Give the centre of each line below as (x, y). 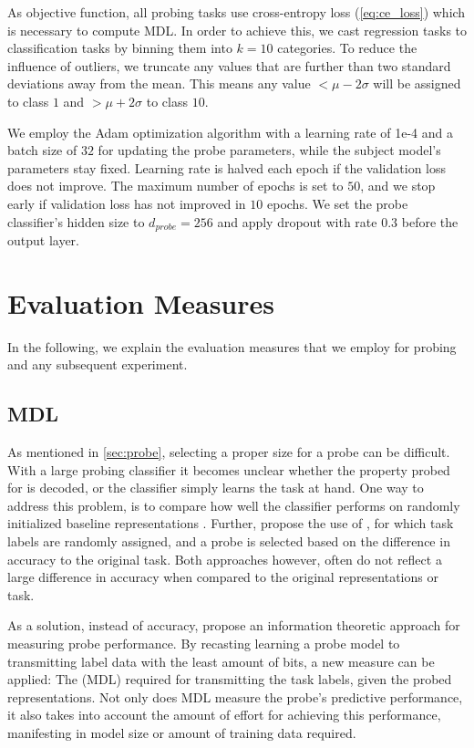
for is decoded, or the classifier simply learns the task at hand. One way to (216, 488)
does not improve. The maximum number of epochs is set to (175, 186)
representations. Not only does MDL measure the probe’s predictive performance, (235, 696)
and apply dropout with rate (297, 221)
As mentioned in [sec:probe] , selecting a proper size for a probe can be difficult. (229, 452)
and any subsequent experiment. (98, 364)
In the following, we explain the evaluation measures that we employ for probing (232, 346)
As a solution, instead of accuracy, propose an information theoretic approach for (234, 625)
